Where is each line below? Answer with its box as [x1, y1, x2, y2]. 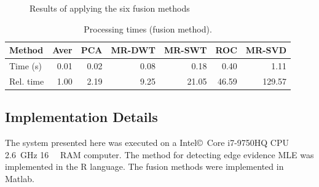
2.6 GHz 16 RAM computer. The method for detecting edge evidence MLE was [5, 148, 314, 161]
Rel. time [9, 74, 44, 87]
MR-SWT [163, 44, 207, 56]
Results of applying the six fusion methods [30, 2, 190, 14]
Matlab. [5, 172, 34, 185]
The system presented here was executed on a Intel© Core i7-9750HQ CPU [5, 136, 289, 149]
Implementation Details [5, 107, 158, 126]
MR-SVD [245, 44, 287, 56]
